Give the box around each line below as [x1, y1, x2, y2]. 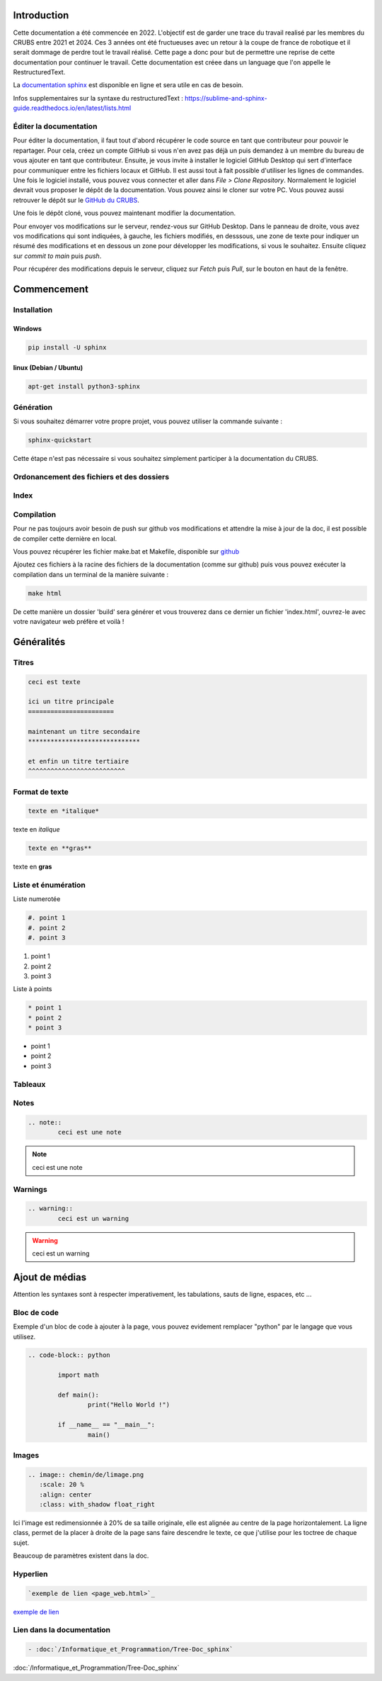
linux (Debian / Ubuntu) [13, 364, 83, 372]
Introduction [13, 9, 69, 21]
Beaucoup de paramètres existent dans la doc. [13, 1551, 149, 1560]
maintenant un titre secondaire [28, 727, 141, 735]
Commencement [13, 283, 88, 295]
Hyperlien [13, 1569, 49, 1579]
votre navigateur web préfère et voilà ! [13, 618, 125, 626]
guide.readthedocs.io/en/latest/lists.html [13, 104, 132, 113]
